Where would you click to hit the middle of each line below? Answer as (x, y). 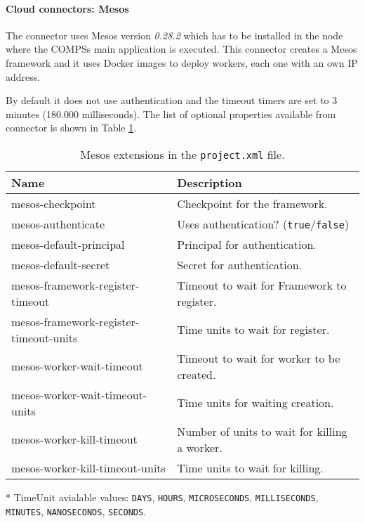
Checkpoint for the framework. (252, 203)
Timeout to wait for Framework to (262, 285)
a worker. (200, 447)
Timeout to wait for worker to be (259, 358)
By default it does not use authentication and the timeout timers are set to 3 (172, 100)
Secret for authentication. (240, 264)
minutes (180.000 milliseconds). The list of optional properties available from (171, 114)
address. (23, 76)
